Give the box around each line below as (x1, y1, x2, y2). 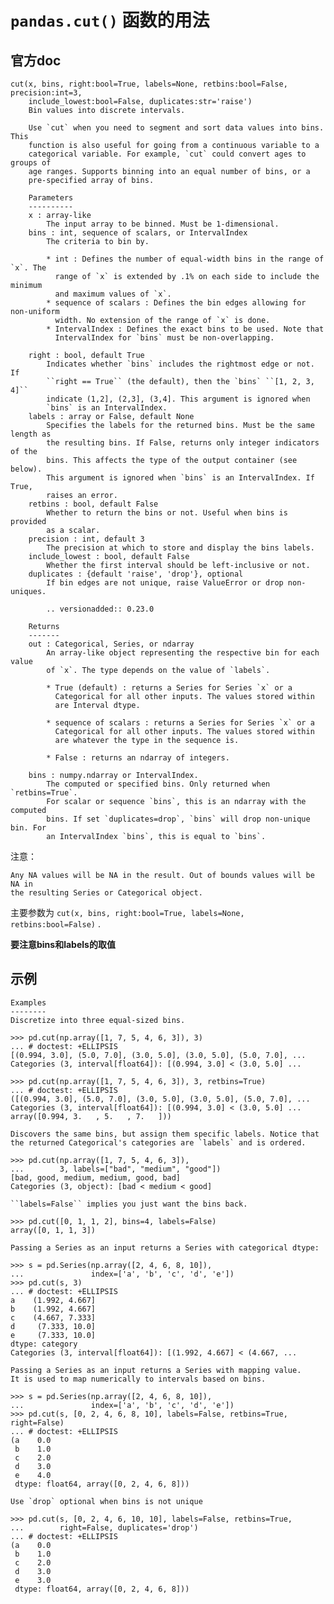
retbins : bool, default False (28, 499, 159, 509)
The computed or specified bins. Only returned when (46, 779, 271, 789)
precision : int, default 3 (28, 534, 145, 544)
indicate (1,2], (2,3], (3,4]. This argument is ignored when (46, 394, 311, 404)
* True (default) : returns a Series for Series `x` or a (46, 683, 293, 693)
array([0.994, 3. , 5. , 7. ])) (10, 1111, 172, 1121)
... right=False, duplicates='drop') (10, 1522, 199, 1533)
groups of (10, 158, 52, 168)
